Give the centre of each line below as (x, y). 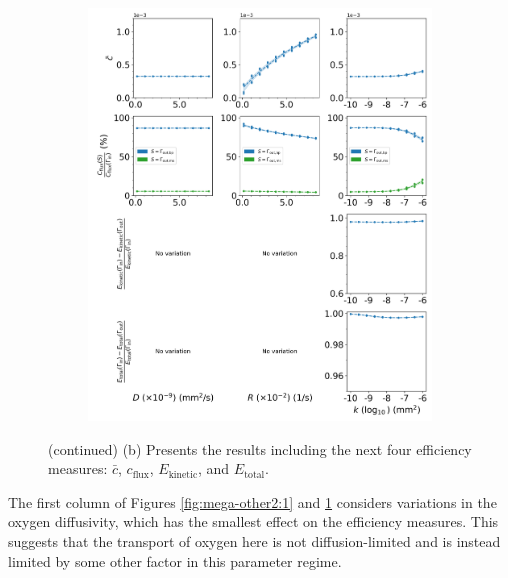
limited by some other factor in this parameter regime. (175, 560)
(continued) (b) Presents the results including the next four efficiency (260, 448)
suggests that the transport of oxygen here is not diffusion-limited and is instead (254, 540)
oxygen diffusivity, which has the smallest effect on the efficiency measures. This (253, 521)
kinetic (183, 474)
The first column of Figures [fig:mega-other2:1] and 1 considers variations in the (252, 501)
